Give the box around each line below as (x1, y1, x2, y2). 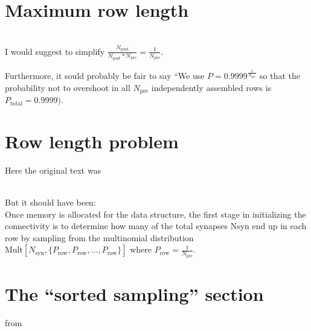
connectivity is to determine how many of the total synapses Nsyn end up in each (5, 219, 307, 232)
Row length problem (5, 128, 179, 153)
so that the (260, 69, 300, 82)
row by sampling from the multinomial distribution (5, 231, 194, 244)
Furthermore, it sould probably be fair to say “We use (5, 69, 205, 82)
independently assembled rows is (151, 81, 272, 93)
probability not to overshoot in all (5, 81, 130, 93)
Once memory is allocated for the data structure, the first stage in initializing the (5, 207, 306, 220)
